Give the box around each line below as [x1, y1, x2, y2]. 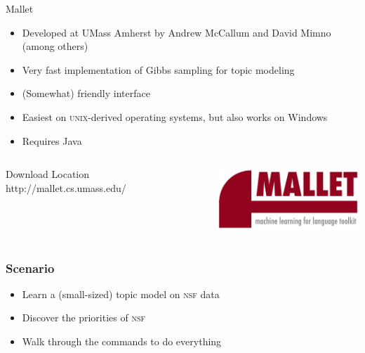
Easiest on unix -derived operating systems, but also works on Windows [22, 109, 328, 124]
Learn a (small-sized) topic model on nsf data [22, 286, 220, 301]
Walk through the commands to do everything [22, 334, 222, 349]
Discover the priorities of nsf [22, 310, 146, 325]
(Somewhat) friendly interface [22, 86, 150, 101]
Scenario [6, 259, 55, 276]
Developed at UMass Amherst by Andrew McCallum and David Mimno [22, 25, 331, 39]
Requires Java [22, 133, 82, 148]
